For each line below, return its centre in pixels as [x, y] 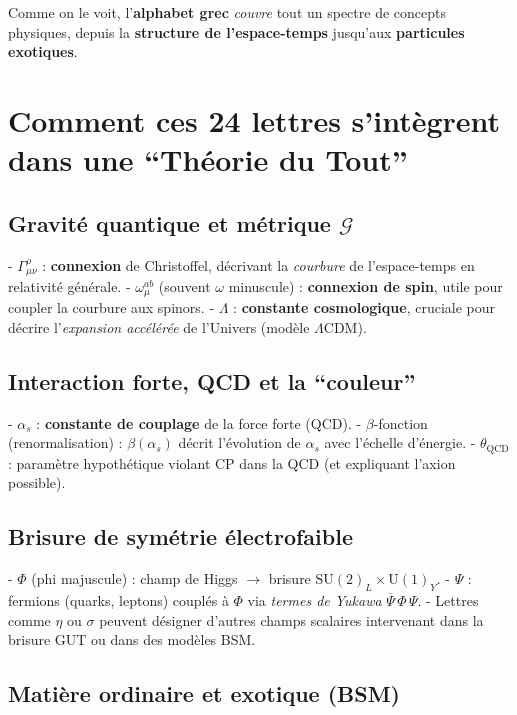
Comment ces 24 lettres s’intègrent [254, 119]
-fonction [400, 422]
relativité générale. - [69, 286]
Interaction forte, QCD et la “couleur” [212, 381]
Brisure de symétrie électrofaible [180, 536]
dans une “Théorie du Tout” [208, 159]
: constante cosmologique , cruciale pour [364, 307]
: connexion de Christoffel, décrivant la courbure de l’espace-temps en [258, 264]
